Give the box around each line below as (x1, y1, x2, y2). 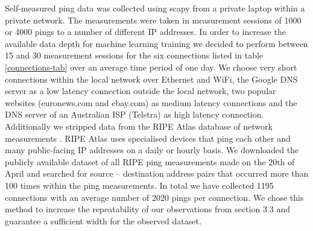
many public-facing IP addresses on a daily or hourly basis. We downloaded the (5, 144, 299, 156)
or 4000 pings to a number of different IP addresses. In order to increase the (5, 25, 286, 38)
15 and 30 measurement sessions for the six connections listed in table (5, 49, 264, 62)
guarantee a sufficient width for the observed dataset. (5, 214, 201, 227)
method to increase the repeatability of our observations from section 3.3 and (5, 203, 291, 215)
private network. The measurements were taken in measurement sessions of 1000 (5, 13, 302, 26)
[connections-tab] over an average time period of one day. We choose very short (5, 60, 297, 73)
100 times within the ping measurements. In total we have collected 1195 (5, 179, 274, 191)
